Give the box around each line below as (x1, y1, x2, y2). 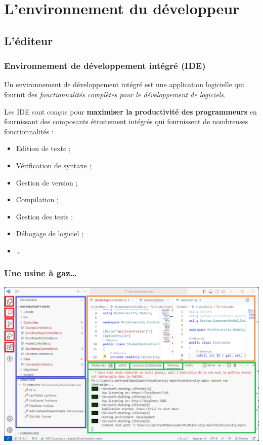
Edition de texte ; (16, 143, 71, 154)
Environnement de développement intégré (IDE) (4, 59, 206, 72)
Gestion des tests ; (16, 211, 73, 221)
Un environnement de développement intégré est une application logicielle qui (4, 79, 244, 90)
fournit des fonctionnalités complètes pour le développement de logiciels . (4, 89, 226, 99)
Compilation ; (16, 194, 59, 205)
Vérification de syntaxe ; (16, 160, 92, 170)
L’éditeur (4, 32, 53, 48)
